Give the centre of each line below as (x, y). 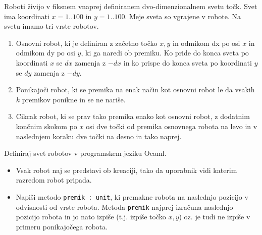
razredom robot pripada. (54, 180)
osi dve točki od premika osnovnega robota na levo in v (172, 126)
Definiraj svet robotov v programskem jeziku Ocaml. (85, 153)
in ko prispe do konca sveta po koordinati (188, 62)
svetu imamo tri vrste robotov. (51, 26)
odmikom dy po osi (45, 53)
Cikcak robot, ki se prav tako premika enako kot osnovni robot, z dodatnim (133, 116)
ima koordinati (27, 16)
